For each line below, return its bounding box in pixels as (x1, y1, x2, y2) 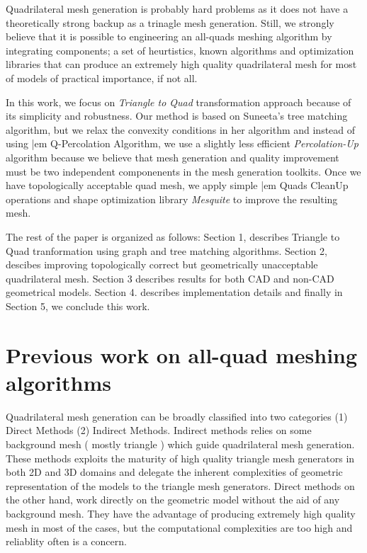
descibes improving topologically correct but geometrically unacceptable (6, 257, 318, 272)
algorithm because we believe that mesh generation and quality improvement (6, 149, 339, 164)
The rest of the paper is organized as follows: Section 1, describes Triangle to (6, 229, 340, 244)
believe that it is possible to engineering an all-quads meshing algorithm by (6, 29, 332, 44)
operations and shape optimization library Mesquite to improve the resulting (6, 191, 338, 206)
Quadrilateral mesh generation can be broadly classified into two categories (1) (6, 409, 348, 423)
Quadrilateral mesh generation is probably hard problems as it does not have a (6, 1, 349, 16)
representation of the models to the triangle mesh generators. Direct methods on (6, 478, 355, 493)
